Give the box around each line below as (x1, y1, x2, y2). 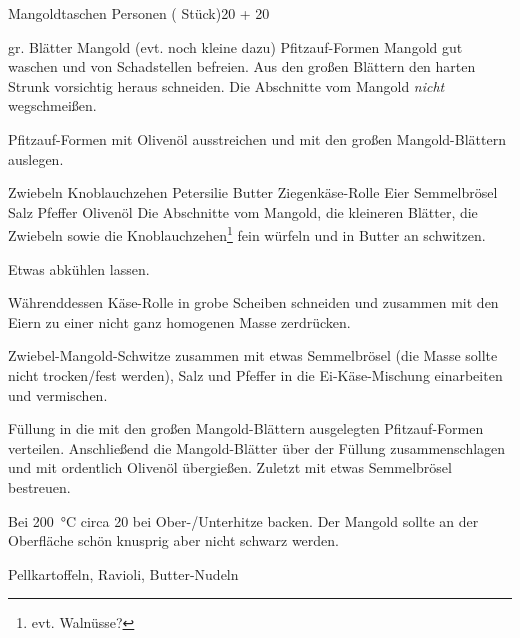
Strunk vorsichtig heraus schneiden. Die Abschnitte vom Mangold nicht (8, 75, 445, 96)
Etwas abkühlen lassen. (8, 258, 150, 279)
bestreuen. (8, 476, 71, 497)
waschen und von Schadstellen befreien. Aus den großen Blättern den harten (8, 56, 476, 77)
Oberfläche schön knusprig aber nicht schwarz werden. (8, 530, 339, 551)
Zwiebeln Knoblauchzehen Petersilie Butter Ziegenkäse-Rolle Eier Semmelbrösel (8, 182, 498, 203)
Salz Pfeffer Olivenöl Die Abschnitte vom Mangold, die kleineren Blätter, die (8, 201, 478, 222)
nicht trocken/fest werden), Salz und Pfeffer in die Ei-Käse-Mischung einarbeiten (8, 364, 503, 385)
